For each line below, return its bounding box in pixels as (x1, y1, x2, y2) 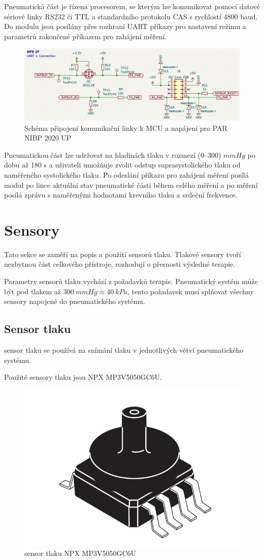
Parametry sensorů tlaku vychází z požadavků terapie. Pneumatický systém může (4, 276, 258, 287)
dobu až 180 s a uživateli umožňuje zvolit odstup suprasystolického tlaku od (4, 159, 241, 170)
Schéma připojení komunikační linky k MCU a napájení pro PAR (24, 122, 227, 133)
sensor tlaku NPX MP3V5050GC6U (24, 548, 137, 558)
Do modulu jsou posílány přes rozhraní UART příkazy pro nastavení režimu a (4, 21, 246, 32)
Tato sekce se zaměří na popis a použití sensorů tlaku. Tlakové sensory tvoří (4, 248, 241, 259)
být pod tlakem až (4, 286, 61, 296)
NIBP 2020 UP (24, 132, 72, 143)
